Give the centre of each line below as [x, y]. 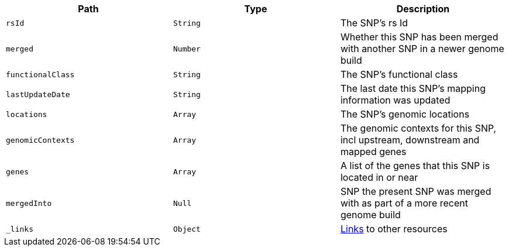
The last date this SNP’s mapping [413, 88]
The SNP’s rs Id [374, 23]
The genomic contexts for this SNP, [418, 128]
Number [187, 49]
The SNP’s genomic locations [405, 114]
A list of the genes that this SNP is [415, 166]
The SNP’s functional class [399, 74]
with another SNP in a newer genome [422, 49]
